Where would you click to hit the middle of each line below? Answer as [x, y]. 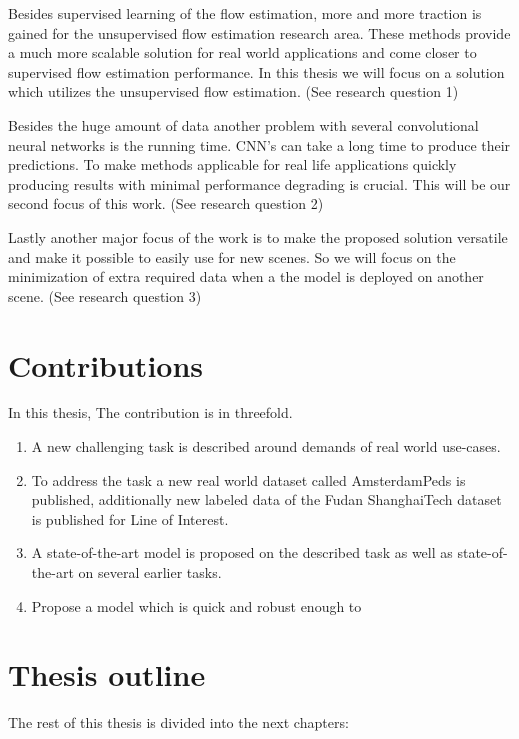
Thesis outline [107, 674]
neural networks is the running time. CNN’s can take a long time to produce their [259, 144]
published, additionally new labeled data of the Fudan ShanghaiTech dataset [266, 499]
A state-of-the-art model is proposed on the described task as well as [242, 552]
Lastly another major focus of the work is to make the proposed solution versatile [258, 236]
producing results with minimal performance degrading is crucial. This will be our [259, 183]
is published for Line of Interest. [130, 518]
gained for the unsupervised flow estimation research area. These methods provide [259, 32]
